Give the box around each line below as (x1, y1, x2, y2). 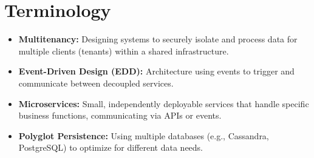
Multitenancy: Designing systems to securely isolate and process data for (18, 33, 298, 45)
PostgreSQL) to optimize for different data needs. (18, 141, 203, 154)
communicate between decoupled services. (18, 76, 174, 89)
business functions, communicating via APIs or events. (18, 109, 222, 122)
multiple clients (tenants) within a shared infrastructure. (18, 44, 229, 57)
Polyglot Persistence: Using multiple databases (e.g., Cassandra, (18, 129, 269, 142)
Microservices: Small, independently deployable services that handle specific (18, 97, 309, 110)
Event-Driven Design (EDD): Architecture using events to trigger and (18, 65, 295, 77)
